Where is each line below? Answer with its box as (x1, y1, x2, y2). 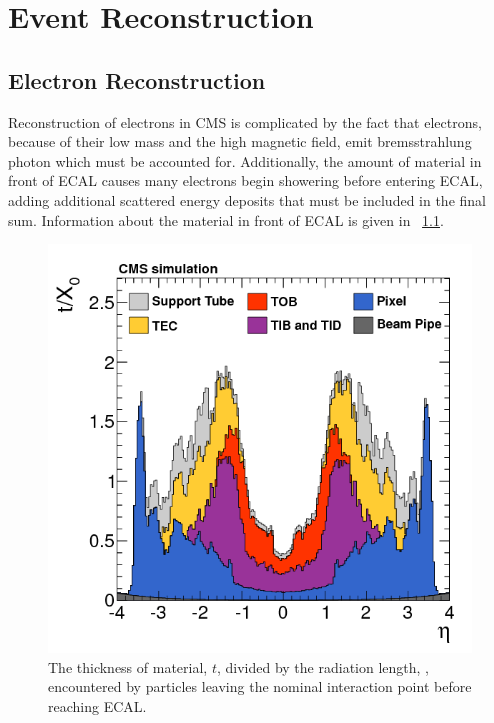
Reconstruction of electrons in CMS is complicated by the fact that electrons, (8, 111, 482, 132)
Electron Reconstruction (8, 64, 266, 95)
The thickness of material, (48, 656, 208, 677)
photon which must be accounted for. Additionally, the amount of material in (8, 150, 482, 171)
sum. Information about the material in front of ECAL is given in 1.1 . (8, 209, 444, 230)
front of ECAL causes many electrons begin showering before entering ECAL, (8, 170, 483, 191)
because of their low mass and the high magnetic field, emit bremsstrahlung (8, 131, 472, 152)
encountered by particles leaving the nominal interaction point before (48, 676, 472, 697)
